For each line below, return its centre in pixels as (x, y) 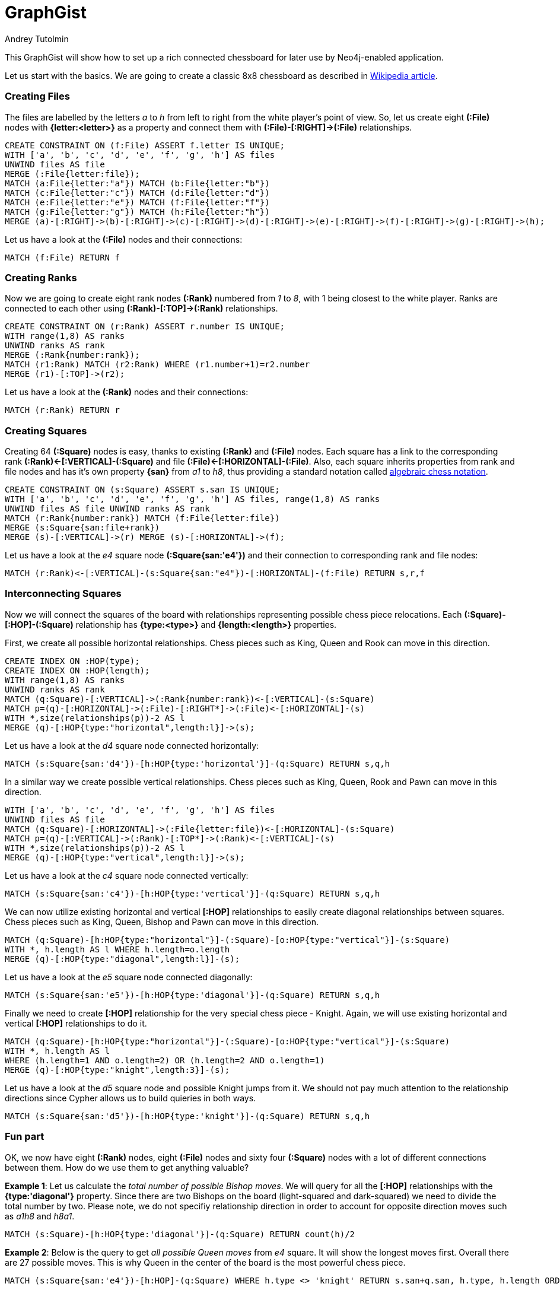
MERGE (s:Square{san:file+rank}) (82, 528)
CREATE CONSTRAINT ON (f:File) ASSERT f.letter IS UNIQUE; (145, 145)
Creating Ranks (41, 277)
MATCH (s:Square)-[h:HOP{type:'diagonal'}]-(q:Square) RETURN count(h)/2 (180, 1234)
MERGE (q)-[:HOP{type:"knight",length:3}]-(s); (117, 1070)
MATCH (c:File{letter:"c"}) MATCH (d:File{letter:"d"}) (137, 193)
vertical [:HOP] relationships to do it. (76, 1023)
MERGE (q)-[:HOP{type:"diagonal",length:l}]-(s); (122, 959)
